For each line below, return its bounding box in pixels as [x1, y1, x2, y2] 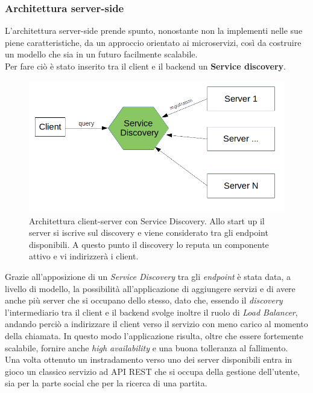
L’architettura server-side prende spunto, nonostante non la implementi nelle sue [5, 24, 303, 37]
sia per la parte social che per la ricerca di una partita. [5, 377, 207, 389]
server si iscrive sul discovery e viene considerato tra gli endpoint [29, 226, 268, 239]
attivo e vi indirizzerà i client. [29, 250, 139, 262]
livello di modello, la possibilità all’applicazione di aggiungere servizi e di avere [5, 282, 296, 294]
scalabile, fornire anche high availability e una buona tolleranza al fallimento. [5, 341, 288, 354]
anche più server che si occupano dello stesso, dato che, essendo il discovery [5, 294, 283, 307]
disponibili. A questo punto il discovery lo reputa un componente [29, 238, 269, 250]
